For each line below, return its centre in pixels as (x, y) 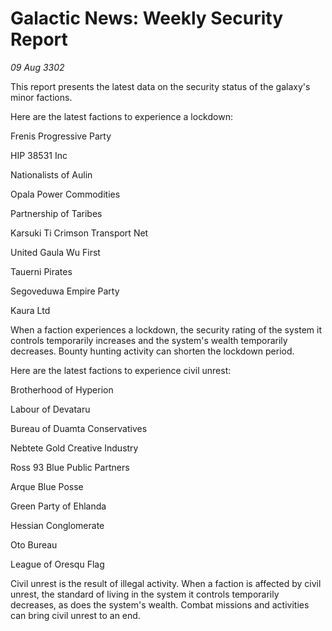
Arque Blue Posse (47, 486)
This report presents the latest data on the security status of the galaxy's (160, 86)
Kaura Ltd (30, 310)
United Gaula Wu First (55, 252)
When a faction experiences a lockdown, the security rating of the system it (166, 329)
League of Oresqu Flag (57, 564)
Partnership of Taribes (56, 213)
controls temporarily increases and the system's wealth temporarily (149, 340)
